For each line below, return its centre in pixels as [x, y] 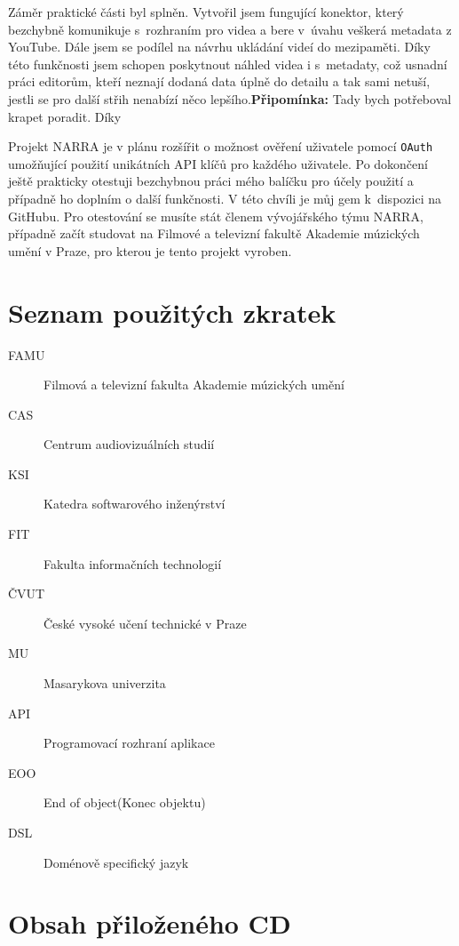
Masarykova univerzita [105, 683]
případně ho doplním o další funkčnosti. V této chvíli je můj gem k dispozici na [225, 198]
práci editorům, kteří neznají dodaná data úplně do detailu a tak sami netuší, [219, 81]
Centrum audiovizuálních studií [129, 444]
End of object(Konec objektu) [125, 802]
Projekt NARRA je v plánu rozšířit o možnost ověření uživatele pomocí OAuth [221, 146]
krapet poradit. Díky [65, 116]
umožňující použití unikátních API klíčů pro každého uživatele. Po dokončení [218, 163]
